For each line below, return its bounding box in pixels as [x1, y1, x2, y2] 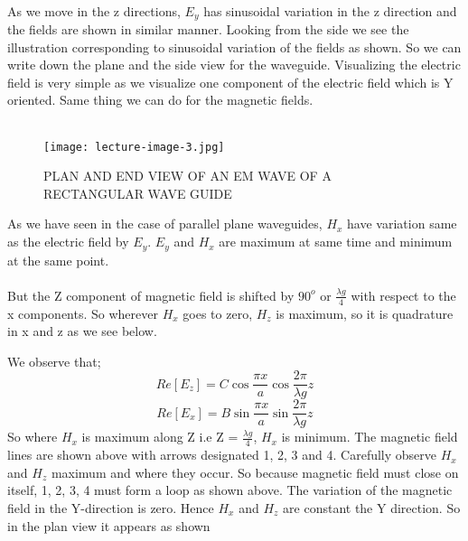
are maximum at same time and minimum [219, 232, 453, 251]
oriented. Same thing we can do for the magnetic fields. [7, 90, 314, 109]
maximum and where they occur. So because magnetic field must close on [51, 462, 459, 481]
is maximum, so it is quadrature [276, 303, 454, 322]
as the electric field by [7, 232, 129, 251]
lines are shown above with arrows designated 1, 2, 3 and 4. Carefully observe [7, 445, 437, 464]
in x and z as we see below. [7, 322, 157, 340]
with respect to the [351, 285, 456, 304]
